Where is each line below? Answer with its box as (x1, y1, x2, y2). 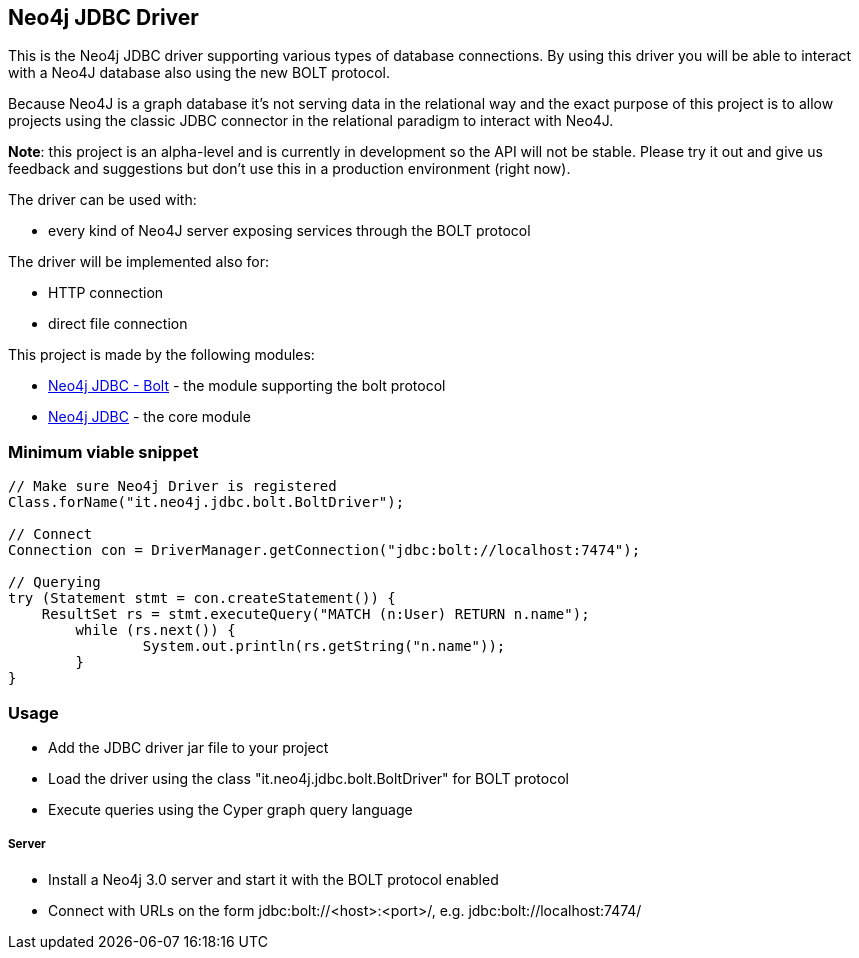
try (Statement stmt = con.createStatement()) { (8, 590, 396, 607)
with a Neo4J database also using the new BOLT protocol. (8, 64, 390, 82)
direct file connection (48, 315, 188, 333)
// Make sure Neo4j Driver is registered (8, 478, 337, 495)
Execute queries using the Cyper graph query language (48, 800, 413, 818)
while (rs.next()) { (75, 622, 236, 639)
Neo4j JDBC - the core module (48, 408, 251, 426)
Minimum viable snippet (8, 441, 199, 462)
